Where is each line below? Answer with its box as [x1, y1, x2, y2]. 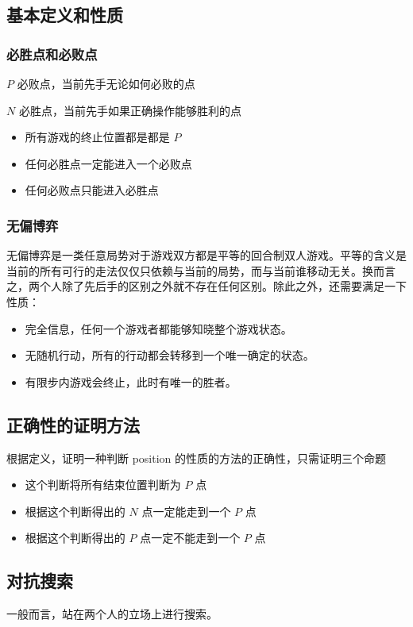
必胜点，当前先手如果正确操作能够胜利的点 [18, 102, 241, 118]
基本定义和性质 [6, 2, 123, 27]
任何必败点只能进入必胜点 [25, 182, 159, 198]
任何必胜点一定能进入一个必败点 [25, 155, 192, 171]
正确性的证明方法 [6, 412, 140, 437]
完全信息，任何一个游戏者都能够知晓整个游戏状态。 [25, 320, 292, 337]
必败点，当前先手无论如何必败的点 [17, 75, 195, 91]
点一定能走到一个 [141, 502, 231, 519]
